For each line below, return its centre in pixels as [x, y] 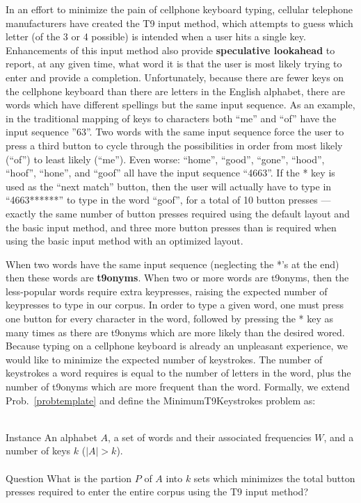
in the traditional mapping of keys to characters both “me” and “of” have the [171, 118]
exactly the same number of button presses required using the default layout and [178, 213]
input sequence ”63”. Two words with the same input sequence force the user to [175, 132]
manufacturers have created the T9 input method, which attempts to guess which [179, 23]
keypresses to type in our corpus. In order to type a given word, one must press [175, 305]
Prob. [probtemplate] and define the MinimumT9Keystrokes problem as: [161, 400]
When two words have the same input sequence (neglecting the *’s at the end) [173, 264]
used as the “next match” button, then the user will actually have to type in [169, 186]
